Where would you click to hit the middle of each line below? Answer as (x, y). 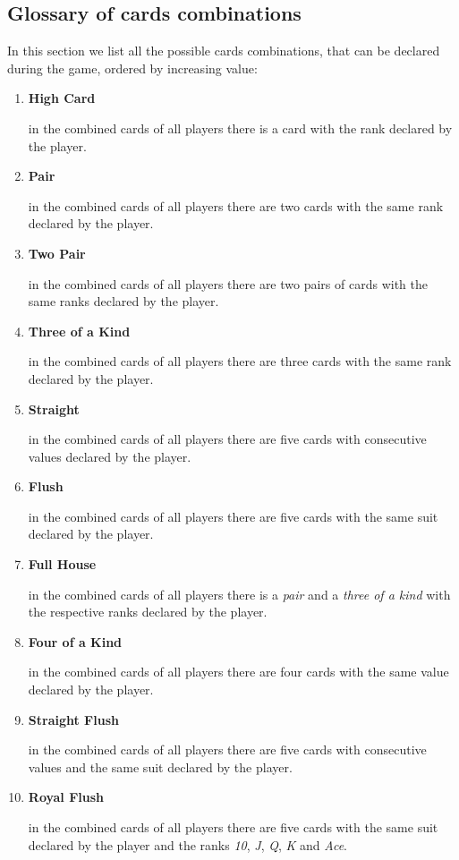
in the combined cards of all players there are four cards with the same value (238, 672)
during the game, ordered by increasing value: (132, 68)
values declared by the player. (110, 456)
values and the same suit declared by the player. (160, 766)
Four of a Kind (75, 641)
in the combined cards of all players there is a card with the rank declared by (240, 128)
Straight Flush (73, 719)
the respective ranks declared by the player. (148, 612)
